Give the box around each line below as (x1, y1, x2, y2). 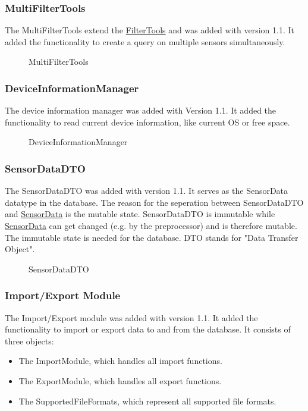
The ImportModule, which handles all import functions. (18, 354, 222, 367)
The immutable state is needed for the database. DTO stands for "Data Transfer (5, 231, 298, 243)
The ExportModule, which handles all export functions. (18, 374, 222, 387)
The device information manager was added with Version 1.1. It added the (5, 104, 276, 117)
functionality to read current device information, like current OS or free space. (5, 115, 290, 128)
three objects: (5, 334, 54, 347)
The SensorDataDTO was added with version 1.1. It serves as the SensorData (5, 184, 288, 197)
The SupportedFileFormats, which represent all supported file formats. (18, 394, 276, 407)
